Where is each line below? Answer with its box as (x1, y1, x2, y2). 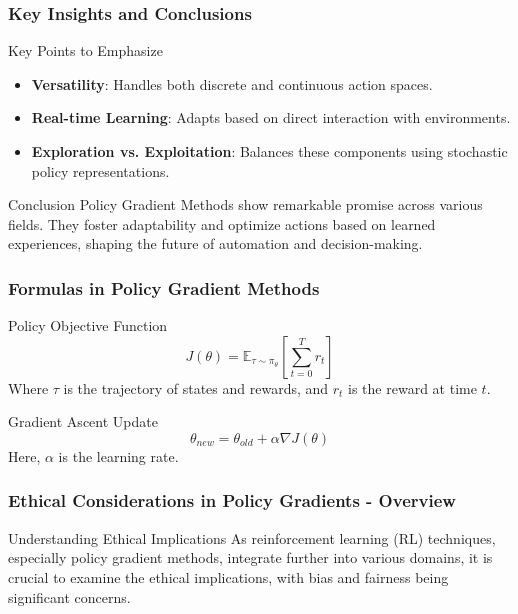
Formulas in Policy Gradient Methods (8, 275, 320, 300)
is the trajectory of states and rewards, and (63, 377, 329, 398)
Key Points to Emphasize (8, 40, 163, 61)
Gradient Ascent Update (8, 411, 158, 432)
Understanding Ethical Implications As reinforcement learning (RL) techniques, (8, 527, 496, 548)
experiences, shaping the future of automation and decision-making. (8, 233, 423, 254)
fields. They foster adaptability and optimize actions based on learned (8, 213, 436, 234)
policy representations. (31, 160, 170, 181)
